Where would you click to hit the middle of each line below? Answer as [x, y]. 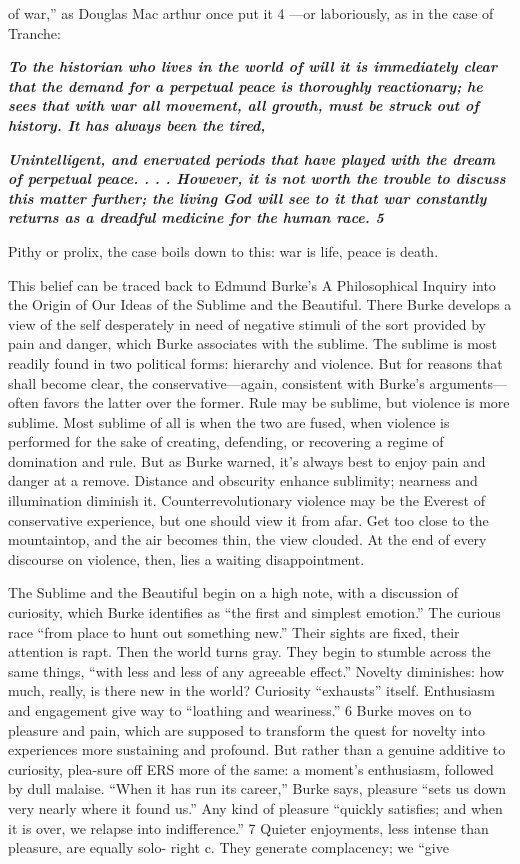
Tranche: [34, 32]
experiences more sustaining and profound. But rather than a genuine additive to [257, 749]
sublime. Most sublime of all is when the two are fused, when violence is [229, 421]
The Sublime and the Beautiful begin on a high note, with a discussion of [233, 592]
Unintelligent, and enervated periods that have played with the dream [251, 158]
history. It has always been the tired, [137, 124]
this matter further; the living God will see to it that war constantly [247, 197]
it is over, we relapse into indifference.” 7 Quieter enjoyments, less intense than [248, 827]
